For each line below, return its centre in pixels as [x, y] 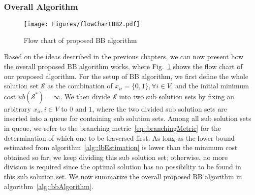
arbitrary [17, 108]
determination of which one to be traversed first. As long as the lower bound [119, 137]
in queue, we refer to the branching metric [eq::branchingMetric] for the [112, 128]
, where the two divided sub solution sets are [160, 108]
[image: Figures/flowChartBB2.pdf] [82, 24]
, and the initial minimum [210, 86]
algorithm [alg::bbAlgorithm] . [49, 186]
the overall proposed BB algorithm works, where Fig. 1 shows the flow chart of [123, 66]
